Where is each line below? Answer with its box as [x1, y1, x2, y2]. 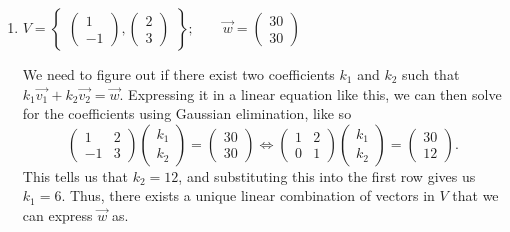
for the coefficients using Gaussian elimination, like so [22, 103, 352, 124]
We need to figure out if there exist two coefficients [22, 64, 335, 84]
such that [402, 64, 460, 84]
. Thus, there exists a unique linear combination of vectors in [61, 185, 435, 206]
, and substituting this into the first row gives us [178, 165, 476, 186]
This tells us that [22, 165, 129, 186]
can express [22, 204, 93, 225]
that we [452, 185, 499, 206]
